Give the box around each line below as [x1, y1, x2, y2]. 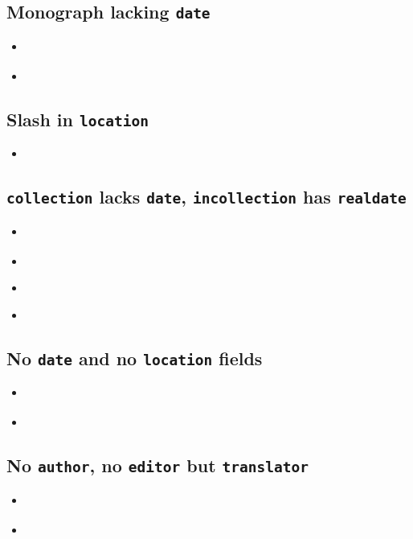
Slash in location [6, 106, 149, 131]
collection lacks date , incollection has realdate [6, 184, 407, 209]
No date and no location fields [6, 345, 263, 370]
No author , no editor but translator [6, 453, 309, 478]
